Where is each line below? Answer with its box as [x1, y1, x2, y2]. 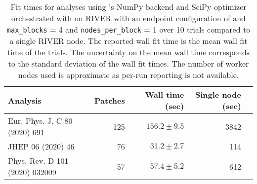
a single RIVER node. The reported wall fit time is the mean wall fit [9, 35, 248, 46]
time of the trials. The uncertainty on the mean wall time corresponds [7, 46, 250, 58]
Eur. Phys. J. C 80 [8, 115, 73, 126]
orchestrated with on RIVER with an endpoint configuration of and [11, 12, 246, 24]
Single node [195, 89, 241, 100]
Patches [94, 94, 125, 106]
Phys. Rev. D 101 [8, 155, 69, 166]
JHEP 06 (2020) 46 [8, 141, 75, 152]
